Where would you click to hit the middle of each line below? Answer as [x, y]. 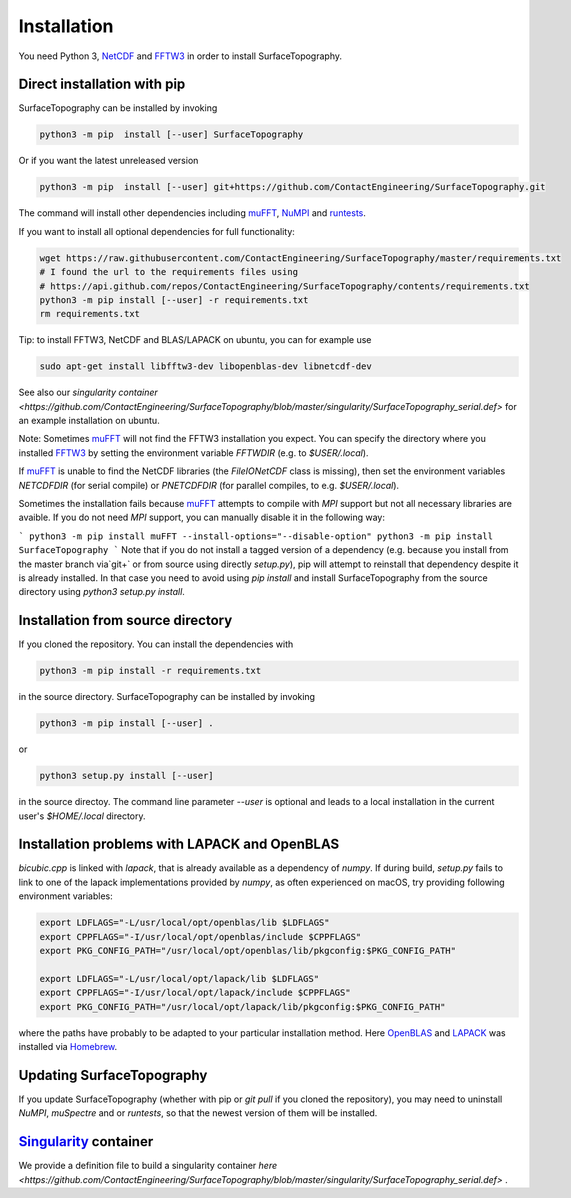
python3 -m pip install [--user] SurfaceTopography [171, 134]
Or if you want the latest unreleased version [108, 161]
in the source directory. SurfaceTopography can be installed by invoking [166, 697]
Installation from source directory [125, 620]
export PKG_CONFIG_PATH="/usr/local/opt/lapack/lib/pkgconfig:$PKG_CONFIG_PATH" [242, 1006]
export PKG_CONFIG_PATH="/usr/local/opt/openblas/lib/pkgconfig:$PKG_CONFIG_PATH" [248, 951]
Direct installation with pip [102, 84]
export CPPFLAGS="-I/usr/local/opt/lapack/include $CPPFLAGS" [195, 993]
